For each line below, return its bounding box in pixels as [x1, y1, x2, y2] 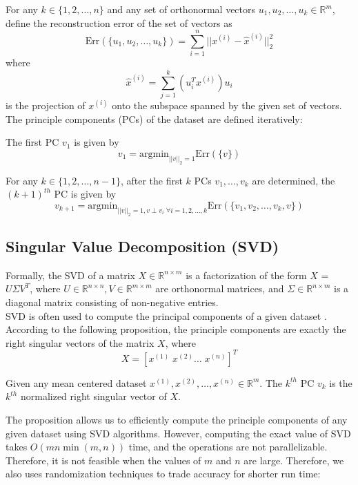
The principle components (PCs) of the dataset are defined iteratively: [6, 111, 303, 126]
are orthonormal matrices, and [155, 281, 284, 296]
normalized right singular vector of [20, 389, 167, 403]
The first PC [6, 135, 59, 149]
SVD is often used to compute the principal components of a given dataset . [6, 308, 327, 323]
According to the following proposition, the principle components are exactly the [6, 322, 346, 336]
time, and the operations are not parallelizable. [128, 439, 328, 454]
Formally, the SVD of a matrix [6, 267, 135, 282]
